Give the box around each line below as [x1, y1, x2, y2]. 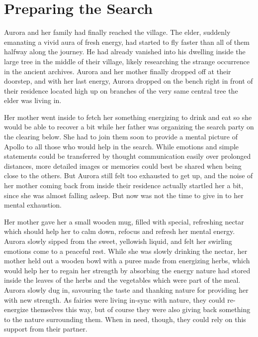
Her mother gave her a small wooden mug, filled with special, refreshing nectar [4, 216, 244, 226]
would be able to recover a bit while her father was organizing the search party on [4, 121, 254, 132]
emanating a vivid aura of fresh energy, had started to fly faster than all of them [4, 36, 250, 47]
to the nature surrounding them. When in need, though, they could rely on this [4, 314, 246, 324]
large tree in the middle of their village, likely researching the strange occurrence [4, 56, 250, 66]
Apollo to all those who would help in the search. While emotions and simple [4, 141, 239, 151]
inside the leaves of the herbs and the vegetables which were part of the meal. [4, 275, 241, 285]
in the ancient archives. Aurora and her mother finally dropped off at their [4, 66, 231, 76]
